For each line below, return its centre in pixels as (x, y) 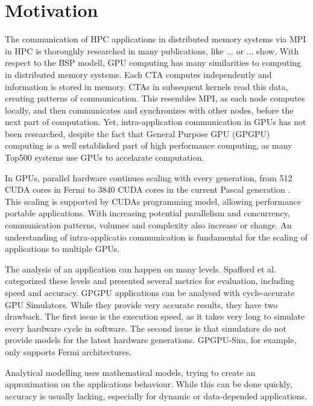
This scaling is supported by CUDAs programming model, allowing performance (153, 201)
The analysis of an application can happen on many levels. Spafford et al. (141, 269)
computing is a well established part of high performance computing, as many (149, 145)
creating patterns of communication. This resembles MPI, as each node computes (155, 98)
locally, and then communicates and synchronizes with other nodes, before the (149, 110)
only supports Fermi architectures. (68, 351)
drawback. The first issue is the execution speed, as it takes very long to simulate (155, 316)
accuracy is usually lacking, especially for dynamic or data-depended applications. (156, 395)
